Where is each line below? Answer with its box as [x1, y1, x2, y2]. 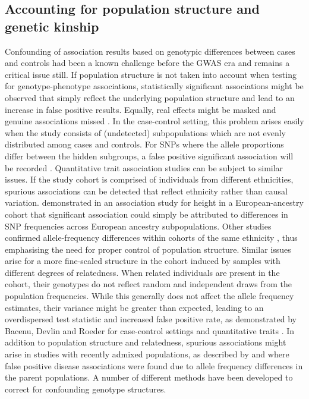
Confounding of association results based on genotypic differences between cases [5, 45, 295, 57]
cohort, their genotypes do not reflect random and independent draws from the [5, 278, 292, 290]
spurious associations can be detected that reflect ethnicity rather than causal [5, 184, 288, 197]
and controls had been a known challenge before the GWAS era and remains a [5, 56, 290, 69]
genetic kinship [5, 17, 99, 35]
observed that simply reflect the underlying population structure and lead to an [5, 91, 295, 103]
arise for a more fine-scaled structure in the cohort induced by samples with [5, 255, 280, 267]
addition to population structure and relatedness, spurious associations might [5, 336, 286, 348]
